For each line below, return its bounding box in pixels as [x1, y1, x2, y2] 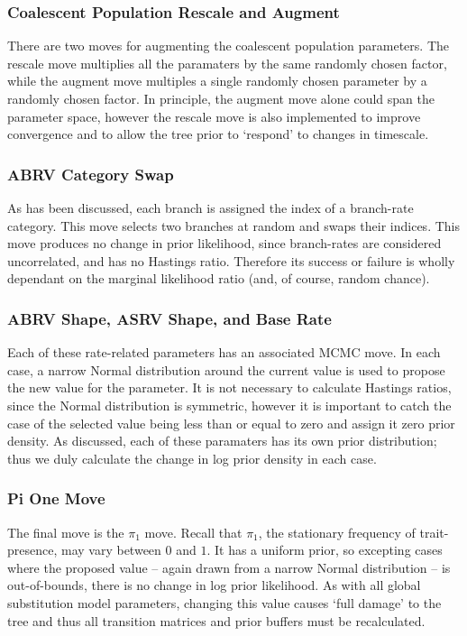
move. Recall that [144, 522, 243, 541]
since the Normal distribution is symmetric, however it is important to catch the [7, 395, 452, 414]
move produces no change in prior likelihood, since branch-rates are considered [7, 234, 442, 253]
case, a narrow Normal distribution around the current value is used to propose [7, 360, 445, 379]
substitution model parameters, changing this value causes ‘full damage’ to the [7, 593, 442, 612]
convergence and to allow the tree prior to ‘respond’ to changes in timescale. [7, 124, 429, 143]
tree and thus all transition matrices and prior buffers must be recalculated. [7, 611, 426, 630]
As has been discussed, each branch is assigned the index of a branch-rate [7, 198, 414, 217]
